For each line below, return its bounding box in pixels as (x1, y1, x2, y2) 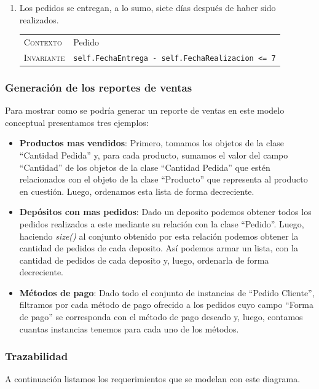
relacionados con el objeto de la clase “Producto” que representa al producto (19, 173, 308, 186)
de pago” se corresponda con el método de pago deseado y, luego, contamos (19, 310, 303, 323)
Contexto (23, 35, 62, 48)
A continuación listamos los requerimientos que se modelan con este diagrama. (5, 372, 301, 385)
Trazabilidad (5, 348, 68, 364)
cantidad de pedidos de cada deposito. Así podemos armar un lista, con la (19, 242, 298, 254)
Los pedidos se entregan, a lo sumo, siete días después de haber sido (19, 1, 276, 14)
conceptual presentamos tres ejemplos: (5, 116, 149, 128)
